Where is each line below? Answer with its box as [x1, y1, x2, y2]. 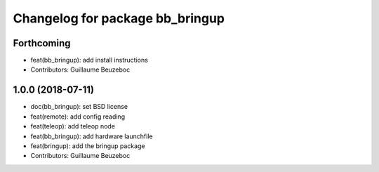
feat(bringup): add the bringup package [30, 141, 145, 150]
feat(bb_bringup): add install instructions [30, 56, 149, 65]
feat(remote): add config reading [30, 112, 126, 121]
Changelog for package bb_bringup [13, 11, 225, 26]
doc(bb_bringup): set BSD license [30, 102, 128, 111]
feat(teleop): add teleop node [30, 122, 116, 131]
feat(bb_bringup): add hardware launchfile [30, 132, 153, 140]
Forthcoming [13, 37, 71, 49]
